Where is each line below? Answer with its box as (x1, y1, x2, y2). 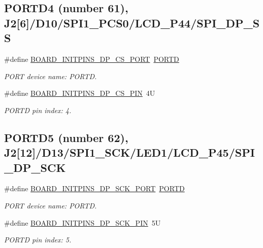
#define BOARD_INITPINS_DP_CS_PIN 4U (4, 88, 155, 98)
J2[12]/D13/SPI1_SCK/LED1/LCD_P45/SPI (4, 145, 255, 160)
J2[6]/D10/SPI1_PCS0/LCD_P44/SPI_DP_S (4, 15, 260, 30)
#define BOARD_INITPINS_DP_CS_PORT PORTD (4, 53, 179, 64)
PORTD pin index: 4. (4, 104, 72, 115)
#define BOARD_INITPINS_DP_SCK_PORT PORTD (4, 183, 185, 194)
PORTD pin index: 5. (4, 234, 72, 245)
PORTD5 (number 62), (4, 129, 128, 145)
